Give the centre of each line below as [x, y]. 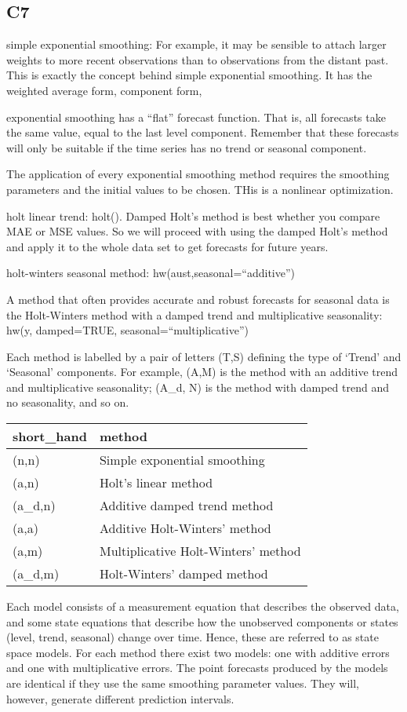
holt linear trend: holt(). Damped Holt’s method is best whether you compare [193, 215]
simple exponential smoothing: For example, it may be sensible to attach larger [196, 44]
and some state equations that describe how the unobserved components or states [202, 621]
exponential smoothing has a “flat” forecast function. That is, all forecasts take [196, 117]
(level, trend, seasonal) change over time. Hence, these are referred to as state [193, 637]
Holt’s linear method [156, 483]
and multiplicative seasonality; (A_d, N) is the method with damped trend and [198, 387]
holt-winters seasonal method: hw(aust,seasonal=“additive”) [151, 273]
